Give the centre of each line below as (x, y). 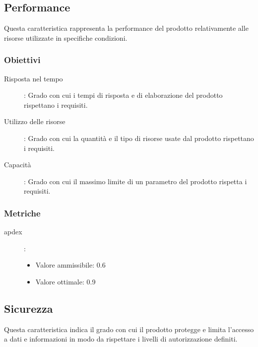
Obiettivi (22, 60)
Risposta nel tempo (33, 78)
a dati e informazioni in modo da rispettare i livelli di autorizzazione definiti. (121, 339)
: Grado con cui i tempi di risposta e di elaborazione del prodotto (123, 95)
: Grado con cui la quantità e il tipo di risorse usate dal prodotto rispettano (139, 138)
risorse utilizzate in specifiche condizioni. (66, 37)
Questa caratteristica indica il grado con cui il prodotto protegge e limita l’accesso (129, 329)
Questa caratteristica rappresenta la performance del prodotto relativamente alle (126, 28)
